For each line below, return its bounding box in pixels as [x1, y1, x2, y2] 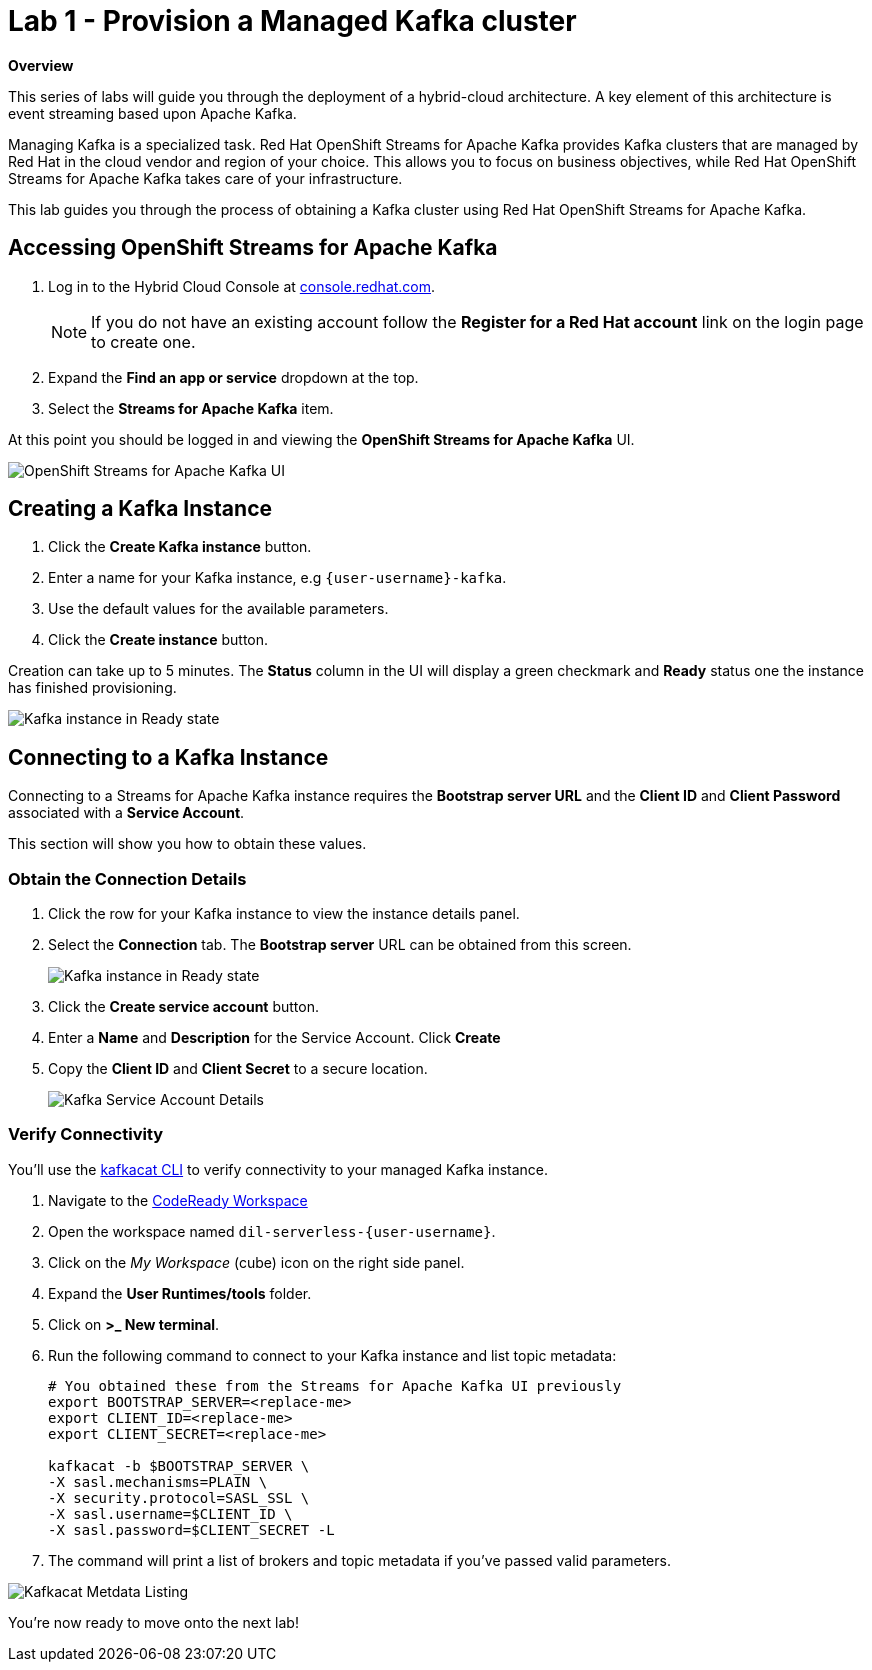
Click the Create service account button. [48, 998, 320, 1016]
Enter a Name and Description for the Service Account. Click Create [48, 1029, 501, 1047]
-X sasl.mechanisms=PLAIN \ [48, 1473, 268, 1490]
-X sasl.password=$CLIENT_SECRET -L [48, 1521, 335, 1538]
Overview [8, 56, 74, 74]
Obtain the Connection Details [8, 868, 247, 889]
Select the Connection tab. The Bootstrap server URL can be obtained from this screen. [48, 936, 632, 954]
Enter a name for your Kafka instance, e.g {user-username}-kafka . [48, 569, 507, 587]
